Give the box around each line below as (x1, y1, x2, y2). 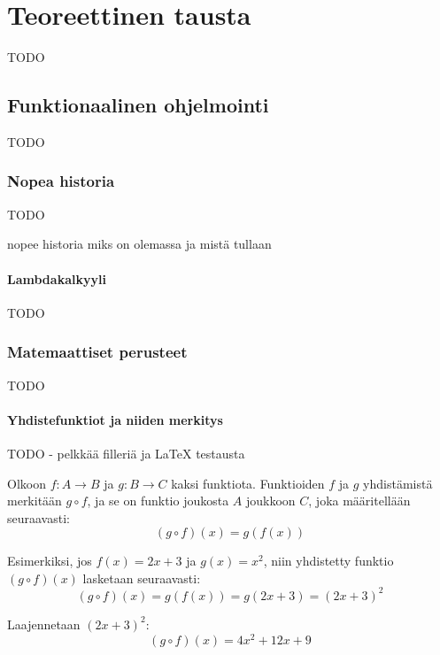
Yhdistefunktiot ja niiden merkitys (7, 410, 223, 428)
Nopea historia (7, 170, 115, 192)
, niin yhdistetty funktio (263, 551, 394, 570)
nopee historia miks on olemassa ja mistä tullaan (7, 235, 272, 253)
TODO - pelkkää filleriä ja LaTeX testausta (7, 443, 245, 462)
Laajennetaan (7, 614, 81, 633)
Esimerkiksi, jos (7, 551, 92, 570)
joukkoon (245, 491, 296, 510)
